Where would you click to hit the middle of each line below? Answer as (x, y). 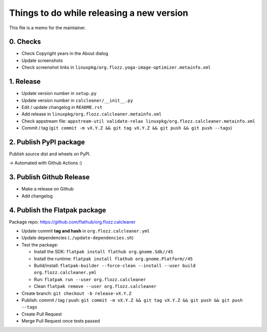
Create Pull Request (42, 314)
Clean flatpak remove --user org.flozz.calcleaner (95, 286)
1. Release (25, 82)
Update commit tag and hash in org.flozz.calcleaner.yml (86, 231)
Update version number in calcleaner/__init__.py (77, 100)
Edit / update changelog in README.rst (62, 107)
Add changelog (37, 196)
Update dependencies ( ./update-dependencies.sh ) (78, 238)
